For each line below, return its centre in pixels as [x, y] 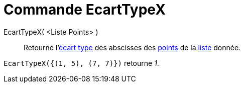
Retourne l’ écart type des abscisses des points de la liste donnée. [132, 47]
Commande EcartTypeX [85, 10]
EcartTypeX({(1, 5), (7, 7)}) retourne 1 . [81, 63]
